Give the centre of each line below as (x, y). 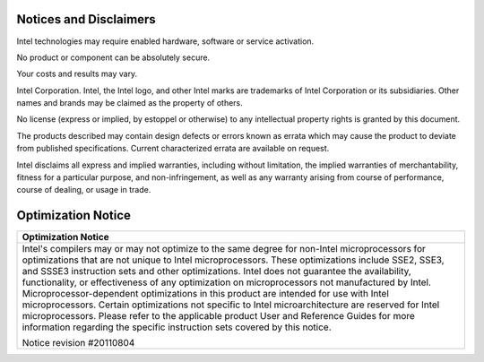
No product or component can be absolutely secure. (113, 57)
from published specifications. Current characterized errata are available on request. (173, 149)
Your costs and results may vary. (77, 74)
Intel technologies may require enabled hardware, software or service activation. (165, 41)
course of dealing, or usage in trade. (84, 190)
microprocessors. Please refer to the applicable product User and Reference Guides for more (219, 316)
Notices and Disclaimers (86, 19)
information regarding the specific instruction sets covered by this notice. (177, 327)
